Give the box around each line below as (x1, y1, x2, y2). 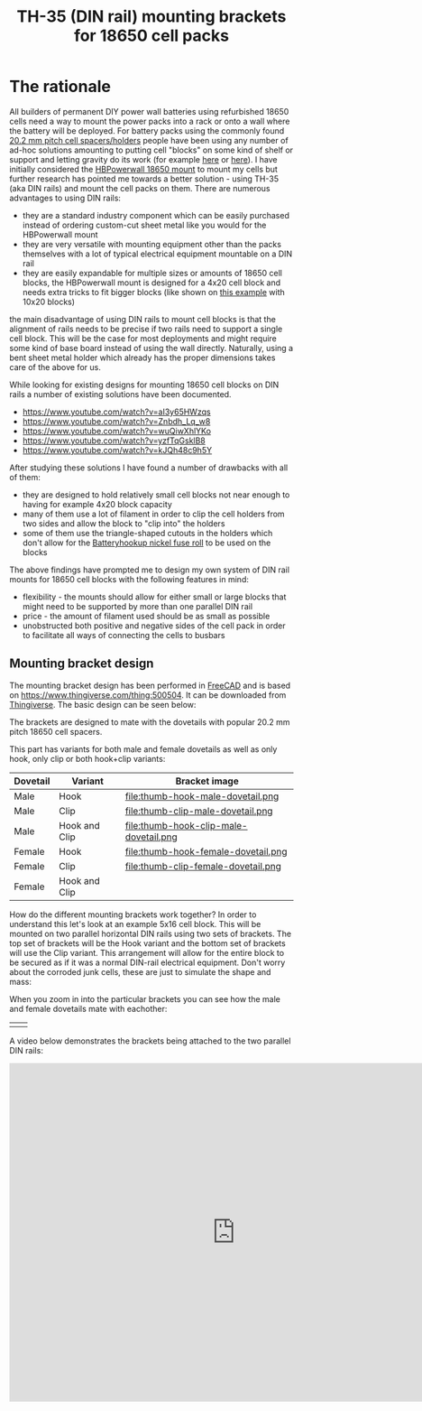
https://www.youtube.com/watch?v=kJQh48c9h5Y (22, 444, 213, 455)
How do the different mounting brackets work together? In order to (9, 909, 257, 920)
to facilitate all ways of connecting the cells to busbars (22, 629, 225, 640)
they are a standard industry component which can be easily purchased (22, 209, 290, 220)
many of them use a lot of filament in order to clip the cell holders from (22, 508, 286, 519)
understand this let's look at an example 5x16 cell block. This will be (9, 918, 261, 929)
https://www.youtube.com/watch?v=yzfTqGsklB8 (22, 435, 206, 446)
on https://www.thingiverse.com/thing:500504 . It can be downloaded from (9, 689, 287, 701)
